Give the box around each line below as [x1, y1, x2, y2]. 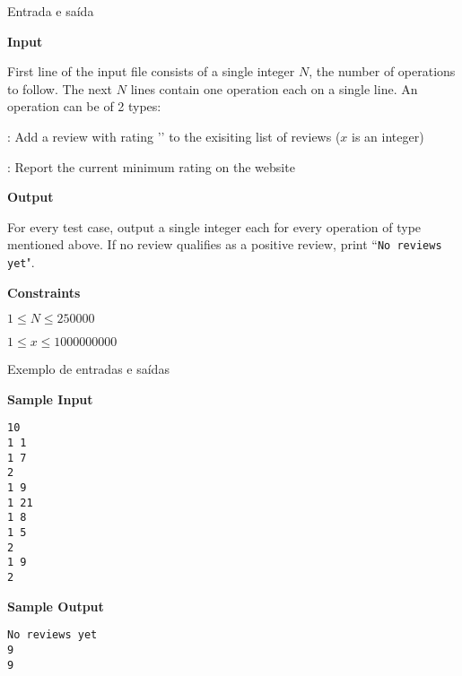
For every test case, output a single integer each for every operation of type [7, 217, 422, 236]
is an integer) [352, 126, 424, 145]
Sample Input [7, 389, 93, 408]
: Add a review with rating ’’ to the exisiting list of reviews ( [7, 126, 341, 145]
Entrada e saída [7, 2, 94, 20]
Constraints [7, 282, 81, 301]
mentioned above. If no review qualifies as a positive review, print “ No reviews [7, 235, 442, 254]
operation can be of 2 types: [7, 97, 161, 116]
